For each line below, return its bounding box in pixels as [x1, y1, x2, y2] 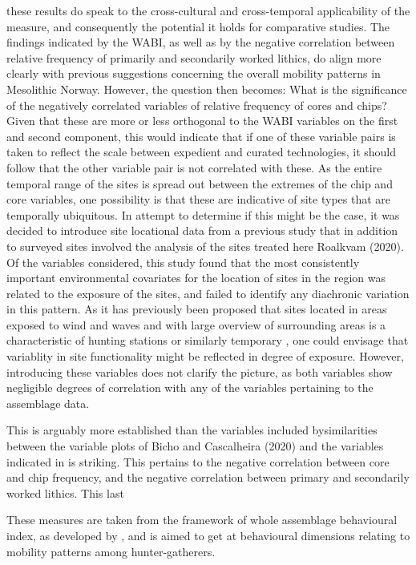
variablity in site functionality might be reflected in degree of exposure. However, [6, 348, 404, 365]
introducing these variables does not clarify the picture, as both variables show [6, 363, 393, 380]
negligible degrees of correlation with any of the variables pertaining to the [6, 379, 374, 396]
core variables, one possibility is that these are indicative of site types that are [6, 191, 390, 208]
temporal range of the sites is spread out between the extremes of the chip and [6, 175, 393, 192]
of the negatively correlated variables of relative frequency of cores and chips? [6, 96, 387, 113]
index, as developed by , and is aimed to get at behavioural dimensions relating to [6, 527, 410, 543]
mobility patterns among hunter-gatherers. [6, 543, 216, 559]
